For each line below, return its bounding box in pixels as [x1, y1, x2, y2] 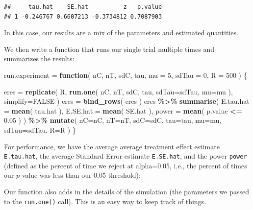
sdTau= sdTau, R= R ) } [4, 124, 76, 135]
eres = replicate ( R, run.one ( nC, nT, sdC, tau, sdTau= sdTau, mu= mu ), [4, 86, 233, 96]
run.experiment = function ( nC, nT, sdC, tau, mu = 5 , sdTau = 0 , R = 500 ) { [4, 70, 247, 80]
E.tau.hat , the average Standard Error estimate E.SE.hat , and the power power [4, 151, 247, 161]
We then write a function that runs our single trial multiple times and [4, 44, 214, 54]
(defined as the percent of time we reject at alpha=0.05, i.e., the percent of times [4, 160, 247, 170]
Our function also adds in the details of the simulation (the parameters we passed [4, 186, 249, 196]
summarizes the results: [4, 53, 75, 64]
